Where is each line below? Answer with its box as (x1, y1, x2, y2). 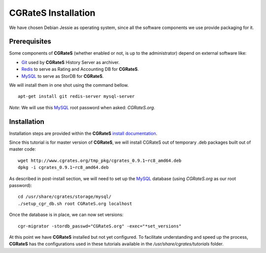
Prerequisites (9, 37, 51, 46)
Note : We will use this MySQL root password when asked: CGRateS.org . (9, 104, 155, 110)
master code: (9, 146, 36, 152)
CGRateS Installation (9, 7, 96, 18)
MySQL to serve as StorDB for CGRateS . (21, 73, 104, 79)
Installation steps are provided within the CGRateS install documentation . (9, 130, 158, 136)
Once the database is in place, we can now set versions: (9, 212, 124, 218)
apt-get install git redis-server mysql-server (18, 94, 135, 99)
